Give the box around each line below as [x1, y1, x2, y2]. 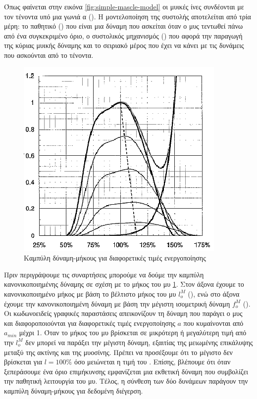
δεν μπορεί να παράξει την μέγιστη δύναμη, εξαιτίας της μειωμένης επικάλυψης [25, 337, 253, 347]
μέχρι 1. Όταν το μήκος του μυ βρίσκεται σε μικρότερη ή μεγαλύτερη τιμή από [19, 327, 247, 338]
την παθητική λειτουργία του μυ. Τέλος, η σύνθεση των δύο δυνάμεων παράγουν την [4, 376, 248, 386]
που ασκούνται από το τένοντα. [4, 49, 94, 60]
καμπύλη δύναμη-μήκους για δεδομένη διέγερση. [4, 385, 143, 396]
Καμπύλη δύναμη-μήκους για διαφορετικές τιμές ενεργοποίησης [24, 253, 206, 263]
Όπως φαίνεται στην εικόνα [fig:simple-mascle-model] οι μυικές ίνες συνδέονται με [4, 1, 244, 11]
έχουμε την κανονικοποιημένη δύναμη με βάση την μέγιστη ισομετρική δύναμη [4, 298, 230, 309]
